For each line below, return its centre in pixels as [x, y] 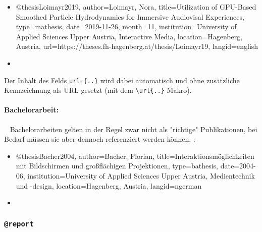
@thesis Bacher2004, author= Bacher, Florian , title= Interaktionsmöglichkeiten [135, 156]
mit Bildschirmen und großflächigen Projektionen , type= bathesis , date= [128, 166]
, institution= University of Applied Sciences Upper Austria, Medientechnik [139, 176]
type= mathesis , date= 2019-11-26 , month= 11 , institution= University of [126, 26]
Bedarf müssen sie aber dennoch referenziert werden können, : [100, 139]
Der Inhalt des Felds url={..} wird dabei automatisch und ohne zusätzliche [122, 80]
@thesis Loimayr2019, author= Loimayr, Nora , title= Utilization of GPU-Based [136, 7]
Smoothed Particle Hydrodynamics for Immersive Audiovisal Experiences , [130, 16]
